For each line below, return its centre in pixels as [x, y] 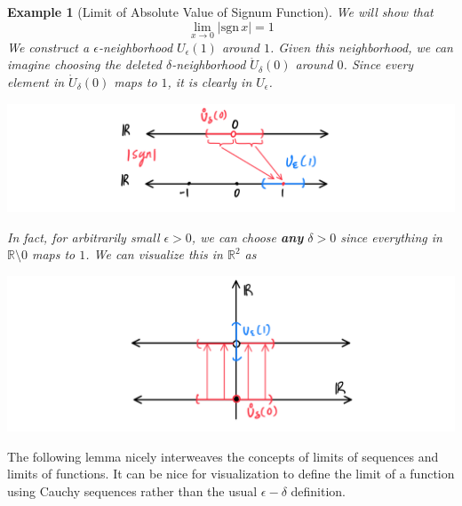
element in [36, 82]
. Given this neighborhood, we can [361, 47]
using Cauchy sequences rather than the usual [132, 490]
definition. [318, 490]
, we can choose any [247, 237]
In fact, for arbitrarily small [84, 237]
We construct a [48, 47]
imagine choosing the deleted [84, 64]
